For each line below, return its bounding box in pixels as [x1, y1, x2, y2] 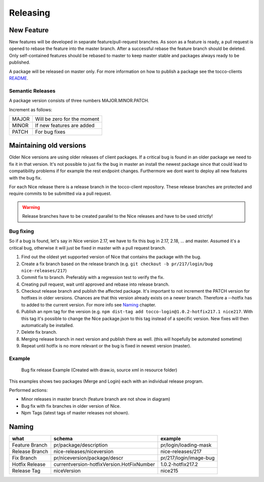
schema [53, 436, 73, 442]
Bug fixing [9, 228, 34, 234]
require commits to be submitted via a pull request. [9, 191, 112, 197]
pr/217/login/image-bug [160, 455, 215, 461]
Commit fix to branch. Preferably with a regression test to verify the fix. [21, 275, 165, 280]
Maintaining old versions [9, 141, 87, 150]
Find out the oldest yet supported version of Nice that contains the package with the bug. [21, 254, 201, 260]
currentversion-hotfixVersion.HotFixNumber [53, 461, 155, 467]
